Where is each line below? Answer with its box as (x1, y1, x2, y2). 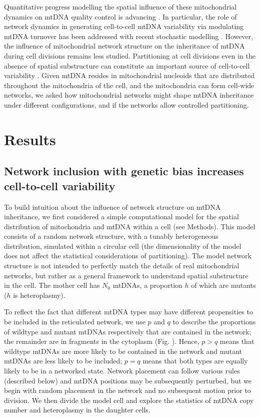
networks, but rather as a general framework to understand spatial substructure (4, 270, 248, 280)
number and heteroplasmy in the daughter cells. (4, 404, 150, 415)
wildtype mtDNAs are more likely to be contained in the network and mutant (4, 345, 242, 356)
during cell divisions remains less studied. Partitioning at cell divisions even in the (4, 50, 256, 61)
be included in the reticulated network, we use (4, 316, 145, 327)
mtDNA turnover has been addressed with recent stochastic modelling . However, (4, 31, 253, 41)
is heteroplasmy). (13, 289, 65, 300)
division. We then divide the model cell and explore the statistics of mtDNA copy (4, 394, 254, 405)
